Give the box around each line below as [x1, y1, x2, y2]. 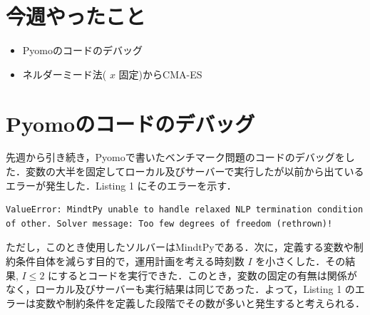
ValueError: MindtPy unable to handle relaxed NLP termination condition [6, 205, 364, 215]
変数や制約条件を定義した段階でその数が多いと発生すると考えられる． [35, 295, 365, 310]
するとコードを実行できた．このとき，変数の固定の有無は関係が [58, 267, 357, 282]
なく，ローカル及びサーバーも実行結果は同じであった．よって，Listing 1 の [6, 282, 355, 296]
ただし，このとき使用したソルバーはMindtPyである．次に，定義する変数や [6, 239, 354, 254]
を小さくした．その [255, 254, 346, 268]
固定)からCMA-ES [118, 66, 202, 81]
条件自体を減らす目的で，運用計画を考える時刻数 [15, 254, 245, 268]
